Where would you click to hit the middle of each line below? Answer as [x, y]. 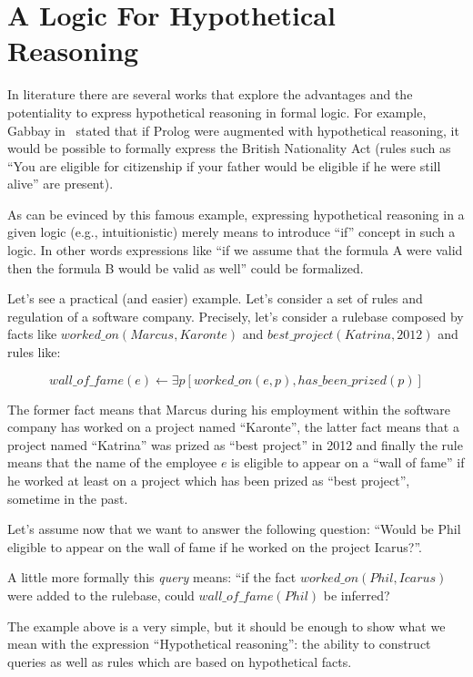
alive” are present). [60, 184]
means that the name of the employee [112, 462]
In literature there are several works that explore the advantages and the [210, 94]
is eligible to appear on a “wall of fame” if [348, 462]
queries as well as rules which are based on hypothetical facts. [180, 661]
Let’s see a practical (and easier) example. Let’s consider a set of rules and [215, 298]
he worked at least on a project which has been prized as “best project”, [209, 480]
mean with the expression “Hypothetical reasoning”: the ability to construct [219, 644]
